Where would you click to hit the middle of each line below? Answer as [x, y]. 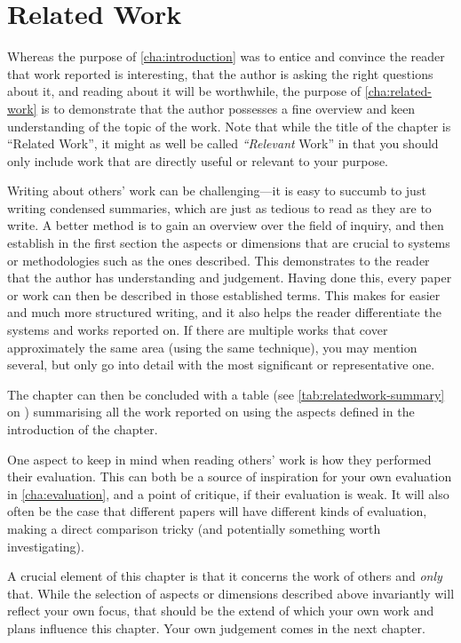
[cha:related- [398, 91]
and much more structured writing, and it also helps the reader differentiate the [224, 312]
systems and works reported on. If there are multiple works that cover [198, 330]
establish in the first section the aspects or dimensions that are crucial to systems [229, 243]
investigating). [46, 546]
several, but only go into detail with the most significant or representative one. [221, 365]
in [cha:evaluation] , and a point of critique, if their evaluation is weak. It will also [228, 493]
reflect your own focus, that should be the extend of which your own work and [221, 611]
